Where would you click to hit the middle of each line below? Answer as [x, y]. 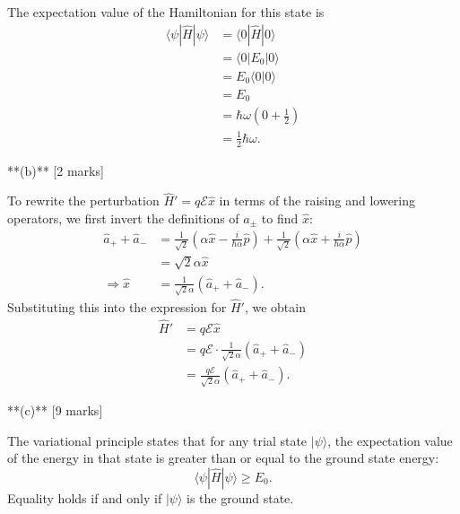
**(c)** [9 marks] [55, 410]
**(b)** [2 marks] [56, 170]
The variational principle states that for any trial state [157, 440]
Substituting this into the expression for [117, 306]
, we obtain [275, 306]
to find [280, 218]
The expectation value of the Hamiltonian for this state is [166, 12]
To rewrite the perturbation [83, 200]
